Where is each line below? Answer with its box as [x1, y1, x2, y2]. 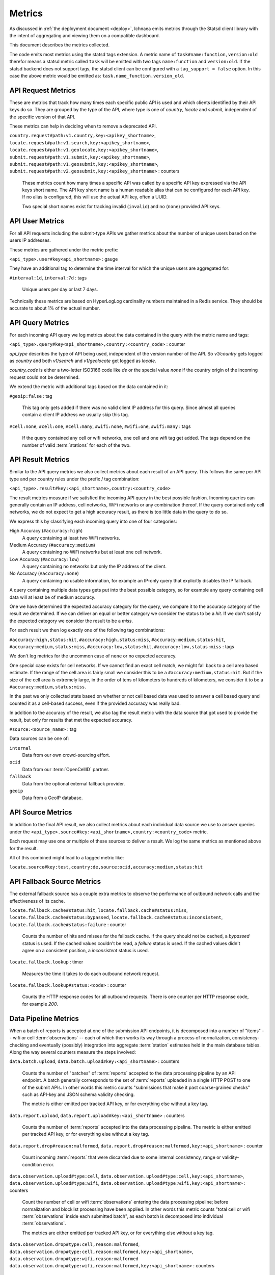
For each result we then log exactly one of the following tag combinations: [9, 627, 165, 633]
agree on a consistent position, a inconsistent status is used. [22, 947, 149, 953]
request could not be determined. [9, 374, 80, 380]
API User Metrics [9, 217, 65, 225]
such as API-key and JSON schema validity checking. [22, 1091, 135, 1098]
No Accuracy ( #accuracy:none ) [9, 570, 79, 576]
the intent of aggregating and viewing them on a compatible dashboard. [9, 32, 160, 38]
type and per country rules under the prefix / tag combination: [9, 476, 140, 482]
